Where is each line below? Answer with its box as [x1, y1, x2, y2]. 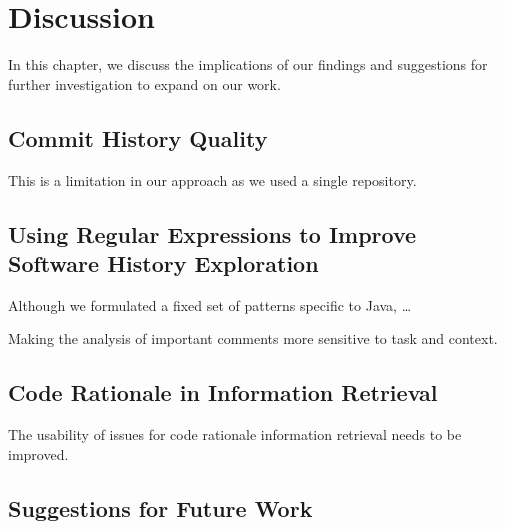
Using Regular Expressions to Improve [8, 218, 417, 249]
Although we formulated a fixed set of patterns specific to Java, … [8, 294, 412, 315]
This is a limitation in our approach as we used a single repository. [8, 169, 417, 190]
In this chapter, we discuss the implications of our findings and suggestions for [8, 54, 488, 75]
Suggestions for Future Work [8, 492, 313, 523]
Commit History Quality [8, 122, 268, 153]
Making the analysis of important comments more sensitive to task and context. [8, 328, 498, 349]
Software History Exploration [8, 247, 319, 278]
